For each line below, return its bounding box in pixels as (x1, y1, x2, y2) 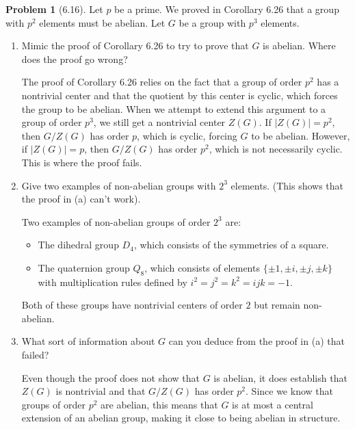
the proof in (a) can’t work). (21, 192, 141, 206)
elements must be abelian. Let (39, 15, 166, 29)
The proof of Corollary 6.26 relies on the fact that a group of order (21, 75, 302, 89)
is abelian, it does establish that (213, 370, 347, 385)
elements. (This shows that (231, 178, 344, 192)
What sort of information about (21, 334, 155, 348)
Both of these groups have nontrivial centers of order (21, 298, 243, 312)
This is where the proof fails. (21, 155, 142, 169)
